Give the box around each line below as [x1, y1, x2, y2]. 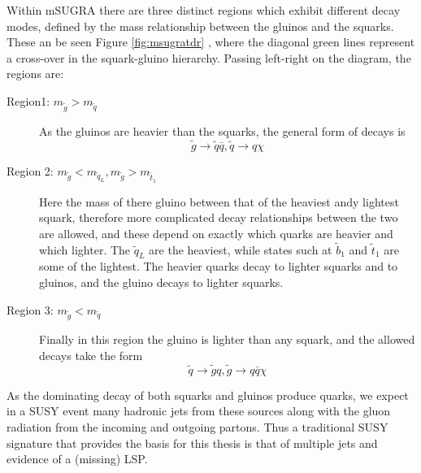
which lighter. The [39, 241, 131, 258]
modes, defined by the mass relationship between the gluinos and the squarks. [7, 17, 394, 34]
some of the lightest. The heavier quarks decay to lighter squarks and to [39, 258, 398, 275]
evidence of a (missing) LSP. [7, 450, 148, 467]
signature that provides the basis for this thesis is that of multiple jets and [7, 434, 378, 451]
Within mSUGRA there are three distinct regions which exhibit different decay [7, 2, 401, 18]
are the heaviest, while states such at [149, 241, 332, 258]
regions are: [7, 65, 64, 82]
